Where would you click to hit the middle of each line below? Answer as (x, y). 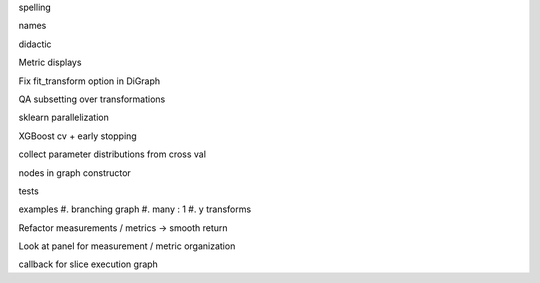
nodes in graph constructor (75, 172)
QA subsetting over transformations (92, 99)
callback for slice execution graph (88, 264)
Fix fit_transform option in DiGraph (89, 81)
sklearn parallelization (63, 117)
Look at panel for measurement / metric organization (127, 246)
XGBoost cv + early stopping (77, 136)
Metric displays (50, 62)
